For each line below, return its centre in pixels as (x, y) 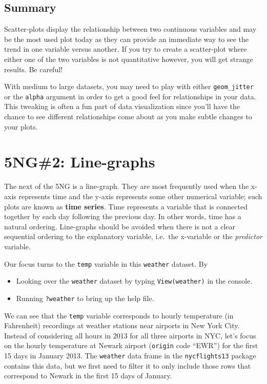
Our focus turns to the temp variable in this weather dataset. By (106, 263)
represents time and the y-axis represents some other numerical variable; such (140, 196)
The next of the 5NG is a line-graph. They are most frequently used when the (127, 186)
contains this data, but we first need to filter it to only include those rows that (128, 365)
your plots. (21, 126)
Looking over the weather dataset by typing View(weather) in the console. (134, 281)
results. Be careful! (33, 69)
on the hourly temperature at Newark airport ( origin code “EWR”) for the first (131, 345)
